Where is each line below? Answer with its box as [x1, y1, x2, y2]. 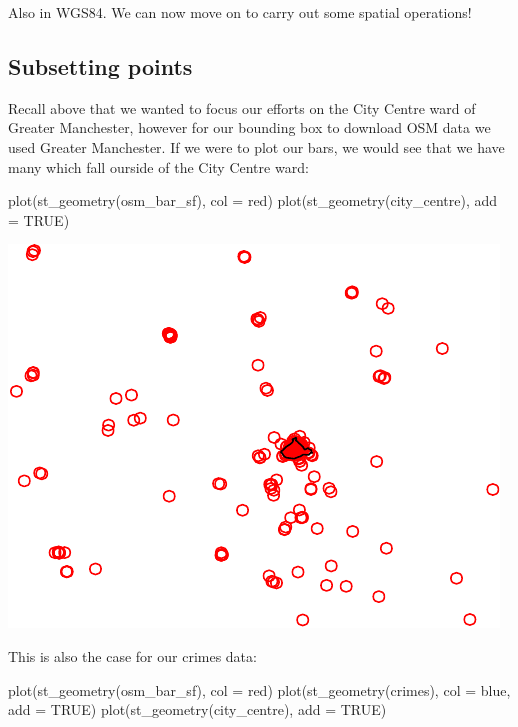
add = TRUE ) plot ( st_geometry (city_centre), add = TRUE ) [8, 699, 387, 720]
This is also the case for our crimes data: [8, 645, 257, 666]
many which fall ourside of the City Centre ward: [8, 156, 309, 177]
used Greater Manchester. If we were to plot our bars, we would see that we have [8, 136, 505, 157]
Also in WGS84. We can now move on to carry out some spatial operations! [8, 2, 472, 22]
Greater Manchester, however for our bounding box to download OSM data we [8, 117, 491, 138]
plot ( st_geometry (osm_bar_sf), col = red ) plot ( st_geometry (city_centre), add [8, 190, 498, 211]
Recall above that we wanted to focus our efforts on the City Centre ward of [8, 97, 476, 118]
